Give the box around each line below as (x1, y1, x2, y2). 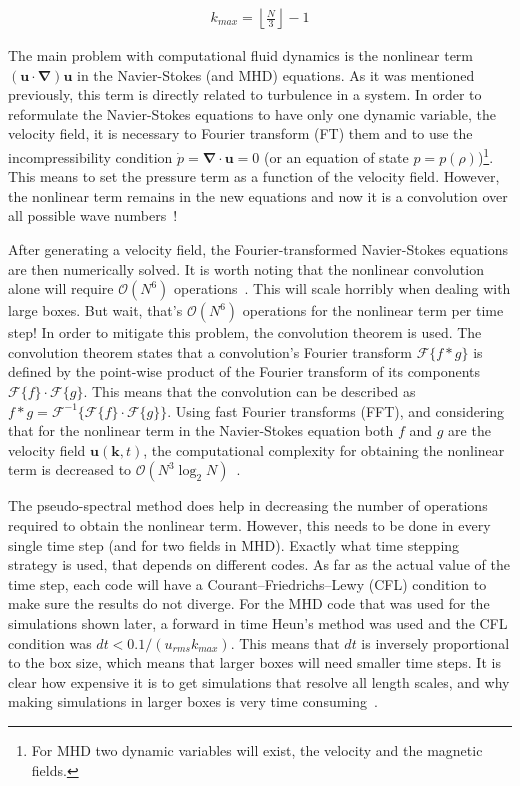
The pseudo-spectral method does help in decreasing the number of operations (8, 495, 488, 516)
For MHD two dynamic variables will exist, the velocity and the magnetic (31, 739, 483, 760)
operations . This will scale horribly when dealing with (174, 278, 511, 299)
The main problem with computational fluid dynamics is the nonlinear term (8, 45, 474, 66)
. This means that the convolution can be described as (83, 381, 416, 401)
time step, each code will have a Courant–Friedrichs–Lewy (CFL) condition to (8, 573, 487, 594)
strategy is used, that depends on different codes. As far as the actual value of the (8, 554, 510, 575)
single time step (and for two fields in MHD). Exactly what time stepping (8, 534, 460, 555)
